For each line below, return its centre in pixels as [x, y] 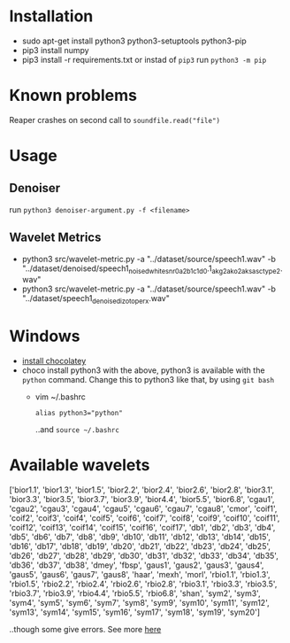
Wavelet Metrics [55, 238]
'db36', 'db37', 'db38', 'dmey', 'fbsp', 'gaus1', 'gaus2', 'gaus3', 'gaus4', [137, 565]
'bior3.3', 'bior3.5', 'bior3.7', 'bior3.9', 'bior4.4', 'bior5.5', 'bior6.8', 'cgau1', [142, 500]
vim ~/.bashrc [61, 397]
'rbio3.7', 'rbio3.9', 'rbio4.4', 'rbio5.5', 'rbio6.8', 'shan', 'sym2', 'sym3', [135, 593]
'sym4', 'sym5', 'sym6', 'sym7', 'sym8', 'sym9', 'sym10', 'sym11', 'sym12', [139, 603]
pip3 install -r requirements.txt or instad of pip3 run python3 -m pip [144, 59]
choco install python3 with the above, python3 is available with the [143, 370]
